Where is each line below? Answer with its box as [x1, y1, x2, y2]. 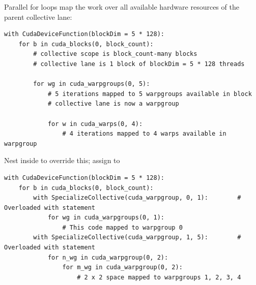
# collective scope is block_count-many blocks [33, 50, 197, 58]
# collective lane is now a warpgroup [47, 100, 179, 108]
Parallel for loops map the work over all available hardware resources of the [4, 2, 239, 12]
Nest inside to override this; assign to [4, 155, 120, 166]
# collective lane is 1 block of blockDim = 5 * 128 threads [33, 60, 245, 68]
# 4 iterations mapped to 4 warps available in [62, 130, 226, 138]
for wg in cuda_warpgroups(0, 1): [47, 214, 164, 221]
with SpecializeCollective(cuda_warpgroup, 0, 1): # [33, 194, 241, 202]
